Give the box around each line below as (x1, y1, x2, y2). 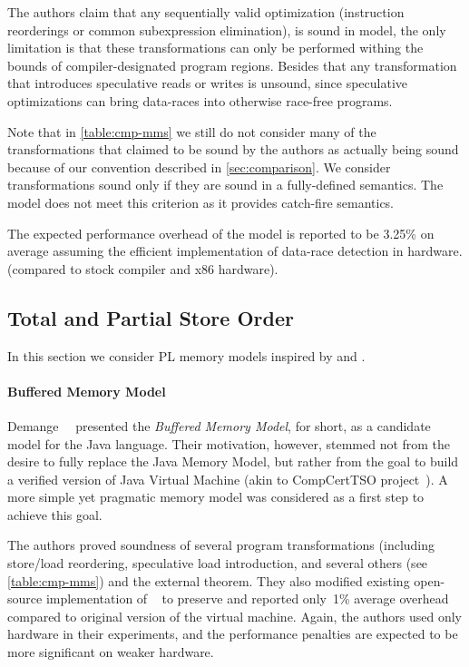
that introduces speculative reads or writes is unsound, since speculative (7, 74, 407, 93)
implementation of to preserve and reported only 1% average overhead (45, 589, 449, 608)
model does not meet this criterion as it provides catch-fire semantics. (7, 192, 395, 211)
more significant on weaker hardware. (7, 642, 214, 662)
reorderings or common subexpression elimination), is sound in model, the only (7, 20, 446, 39)
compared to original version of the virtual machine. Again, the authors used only (7, 606, 462, 625)
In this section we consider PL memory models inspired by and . (7, 346, 366, 365)
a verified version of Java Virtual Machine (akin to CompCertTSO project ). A (7, 469, 448, 488)
